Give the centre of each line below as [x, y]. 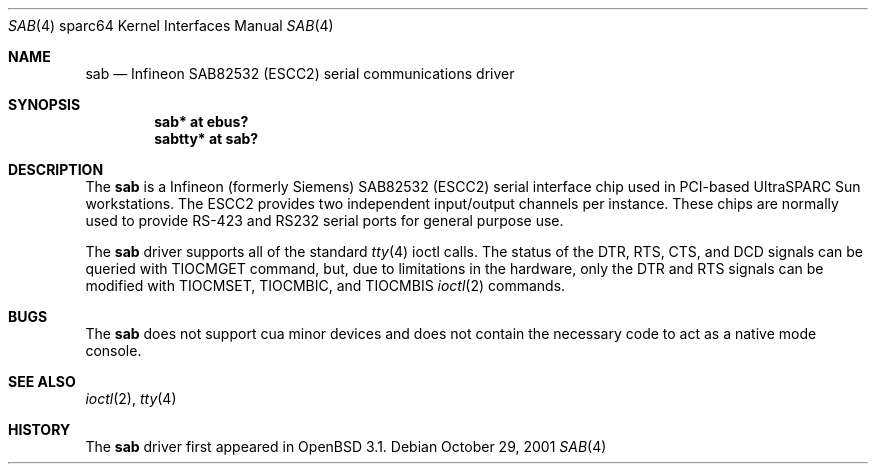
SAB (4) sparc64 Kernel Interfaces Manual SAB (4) [171, 25]
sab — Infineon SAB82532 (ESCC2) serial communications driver [300, 73]
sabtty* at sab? [206, 138]
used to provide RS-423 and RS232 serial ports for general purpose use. [324, 220]
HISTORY [39, 429]
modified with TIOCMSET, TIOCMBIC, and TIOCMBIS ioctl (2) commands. [325, 285]
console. [113, 350]
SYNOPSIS [44, 104]
